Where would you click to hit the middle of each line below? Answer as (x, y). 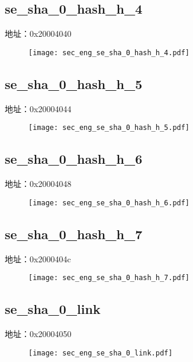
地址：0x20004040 (38, 34)
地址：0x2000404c (38, 258)
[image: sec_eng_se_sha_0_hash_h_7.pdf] (109, 278)
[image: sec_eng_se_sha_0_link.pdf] (101, 353)
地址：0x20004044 (38, 108)
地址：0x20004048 (38, 184)
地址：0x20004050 (38, 334)
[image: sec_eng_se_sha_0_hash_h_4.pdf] (109, 53)
